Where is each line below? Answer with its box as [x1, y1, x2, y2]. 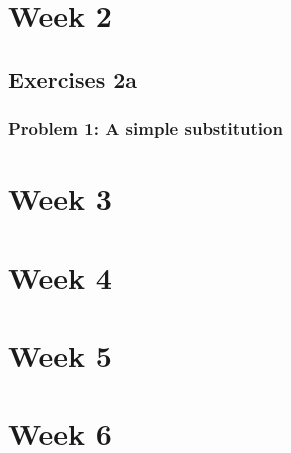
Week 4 [8, 256, 112, 297]
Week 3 [8, 178, 112, 219]
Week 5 [8, 334, 112, 375]
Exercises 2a [8, 63, 138, 94]
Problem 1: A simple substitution [8, 116, 283, 141]
